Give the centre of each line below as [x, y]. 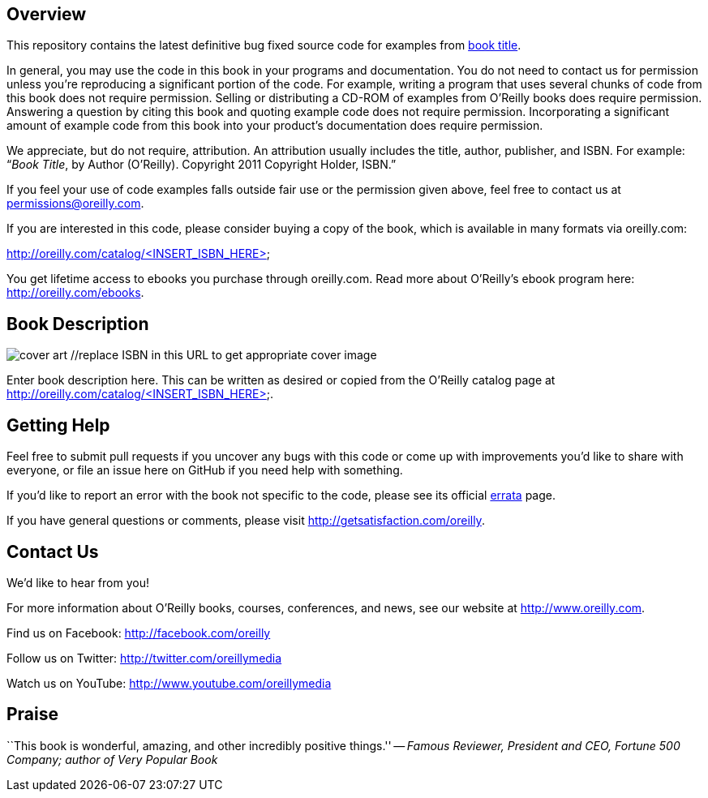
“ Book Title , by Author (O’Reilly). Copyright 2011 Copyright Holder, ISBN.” [202, 165]
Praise [33, 714]
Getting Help [58, 425]
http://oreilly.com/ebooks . [75, 293]
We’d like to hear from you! [78, 582]
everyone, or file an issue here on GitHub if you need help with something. [205, 470]
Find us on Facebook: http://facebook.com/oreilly [139, 633]
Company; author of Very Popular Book [112, 759]
